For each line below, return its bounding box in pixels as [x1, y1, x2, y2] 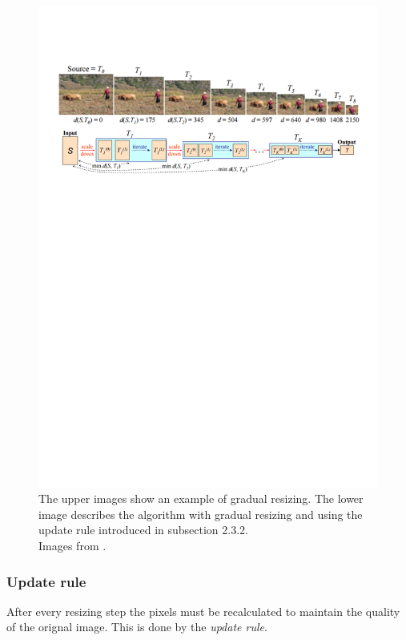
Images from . [38, 537, 107, 554]
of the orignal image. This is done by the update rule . [6, 618, 267, 635]
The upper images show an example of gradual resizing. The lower [38, 490, 364, 507]
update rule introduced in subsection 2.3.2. [38, 521, 248, 538]
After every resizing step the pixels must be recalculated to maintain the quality [6, 602, 400, 619]
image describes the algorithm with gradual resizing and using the [38, 505, 363, 522]
